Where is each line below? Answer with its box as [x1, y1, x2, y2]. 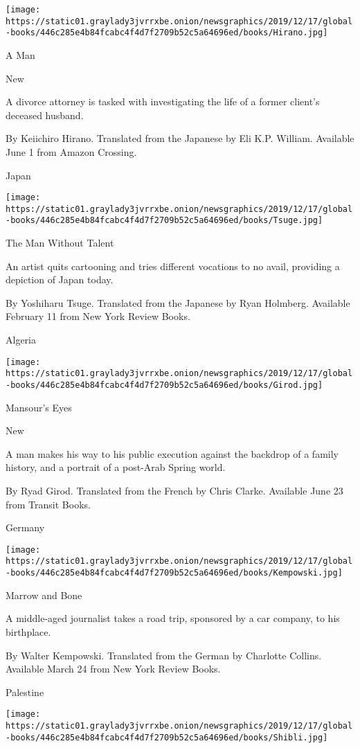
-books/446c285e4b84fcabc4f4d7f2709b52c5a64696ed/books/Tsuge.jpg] [6, 215, 323, 226]
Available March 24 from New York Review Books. [6, 661, 221, 676]
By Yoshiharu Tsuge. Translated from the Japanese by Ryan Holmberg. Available [6, 295, 350, 310]
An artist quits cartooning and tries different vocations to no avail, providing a [6, 258, 340, 273]
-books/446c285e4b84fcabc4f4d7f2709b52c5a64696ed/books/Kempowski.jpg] [6, 568, 343, 578]
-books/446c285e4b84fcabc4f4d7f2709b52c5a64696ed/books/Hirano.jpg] [6, 28, 328, 38]
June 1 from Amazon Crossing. [6, 144, 137, 159]
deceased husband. [6, 107, 84, 122]
